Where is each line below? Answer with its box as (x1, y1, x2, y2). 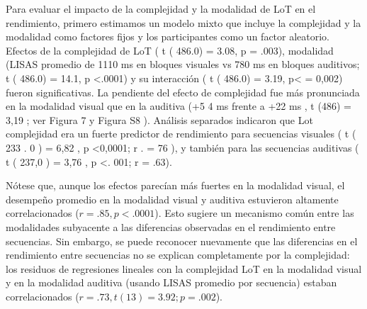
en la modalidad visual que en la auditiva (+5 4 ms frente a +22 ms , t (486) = (6, 99, 351, 113)
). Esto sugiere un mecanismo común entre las (154, 206, 354, 220)
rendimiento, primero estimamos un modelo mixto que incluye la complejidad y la (6, 15, 361, 30)
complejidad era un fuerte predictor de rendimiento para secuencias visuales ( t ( (6, 126, 356, 141)
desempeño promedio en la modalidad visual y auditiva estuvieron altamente (6, 191, 339, 206)
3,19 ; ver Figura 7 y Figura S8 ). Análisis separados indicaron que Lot (6, 112, 313, 127)
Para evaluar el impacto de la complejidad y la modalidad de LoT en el (6, 1, 316, 16)
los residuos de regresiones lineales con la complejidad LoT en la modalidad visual (6, 261, 362, 276)
